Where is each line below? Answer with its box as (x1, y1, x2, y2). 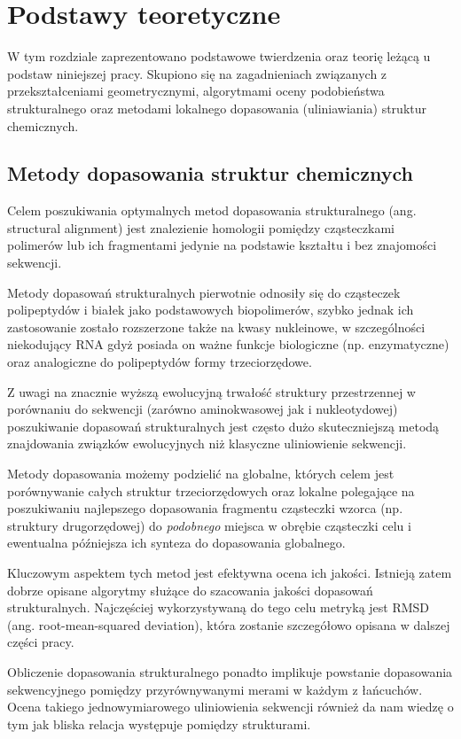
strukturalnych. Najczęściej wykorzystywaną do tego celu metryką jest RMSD (7, 598, 430, 617)
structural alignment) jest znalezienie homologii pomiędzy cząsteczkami (7, 218, 395, 237)
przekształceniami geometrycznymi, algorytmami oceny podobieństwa (7, 82, 385, 100)
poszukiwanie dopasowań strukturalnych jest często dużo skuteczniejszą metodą (7, 416, 440, 435)
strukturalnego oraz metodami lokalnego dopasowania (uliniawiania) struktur (7, 98, 426, 117)
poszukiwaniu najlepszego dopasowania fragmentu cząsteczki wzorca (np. (7, 499, 403, 517)
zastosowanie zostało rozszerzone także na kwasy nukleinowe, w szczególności (7, 317, 426, 336)
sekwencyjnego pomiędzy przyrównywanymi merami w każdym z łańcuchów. (7, 680, 423, 698)
